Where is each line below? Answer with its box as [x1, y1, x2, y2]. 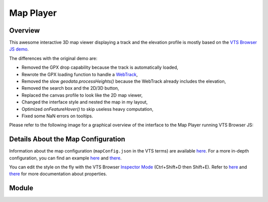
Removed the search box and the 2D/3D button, [21, 85, 119, 91]
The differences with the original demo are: [9, 55, 98, 61]
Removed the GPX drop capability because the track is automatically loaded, [21, 64, 179, 70]
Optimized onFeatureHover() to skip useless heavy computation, [21, 106, 154, 112]
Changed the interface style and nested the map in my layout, [21, 99, 148, 105]
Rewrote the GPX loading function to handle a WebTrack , [21, 71, 138, 77]
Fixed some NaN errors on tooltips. [21, 113, 93, 119]
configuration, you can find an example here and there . [9, 155, 122, 161]
